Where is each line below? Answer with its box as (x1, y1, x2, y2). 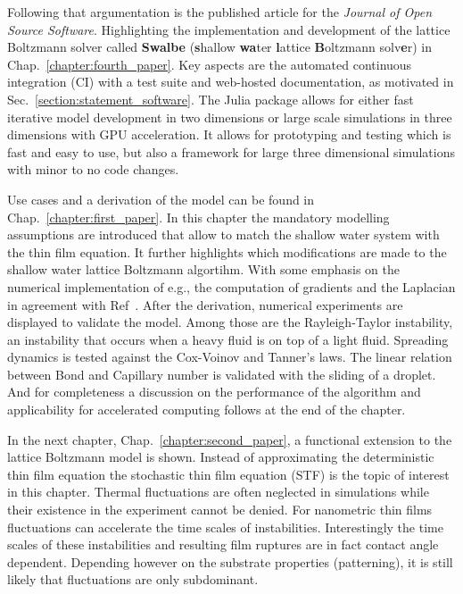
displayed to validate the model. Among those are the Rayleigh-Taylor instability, (7, 313, 453, 331)
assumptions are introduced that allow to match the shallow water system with (7, 225, 440, 244)
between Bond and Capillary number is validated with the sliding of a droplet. (7, 364, 436, 383)
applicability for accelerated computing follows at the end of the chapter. (7, 400, 406, 419)
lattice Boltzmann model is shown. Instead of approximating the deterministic (7, 448, 434, 466)
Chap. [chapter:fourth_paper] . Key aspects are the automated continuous (7, 54, 412, 73)
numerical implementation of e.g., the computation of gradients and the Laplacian (7, 277, 456, 296)
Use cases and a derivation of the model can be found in (7, 189, 315, 208)
